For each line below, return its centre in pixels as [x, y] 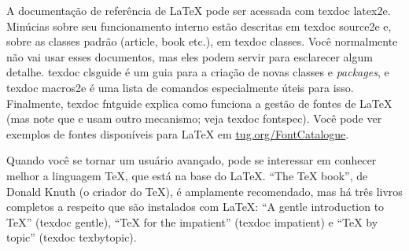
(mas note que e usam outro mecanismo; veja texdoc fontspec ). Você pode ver [194, 118]
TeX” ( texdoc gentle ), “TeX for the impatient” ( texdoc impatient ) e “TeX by [192, 221]
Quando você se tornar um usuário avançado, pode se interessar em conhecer [192, 160]
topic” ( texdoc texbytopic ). [72, 237]
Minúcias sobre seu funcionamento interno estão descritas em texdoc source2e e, [199, 26]
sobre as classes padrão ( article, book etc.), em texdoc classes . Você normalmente [202, 41]
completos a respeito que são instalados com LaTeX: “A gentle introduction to [195, 207]
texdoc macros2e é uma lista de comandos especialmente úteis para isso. [180, 87]
